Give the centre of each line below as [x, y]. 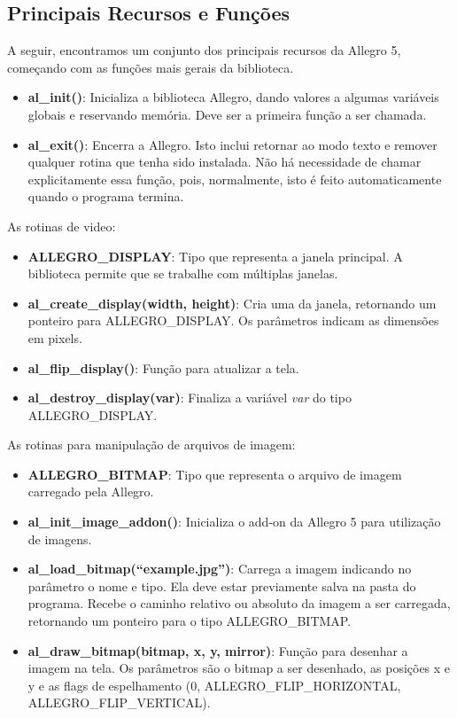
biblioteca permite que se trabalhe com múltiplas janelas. [183, 273]
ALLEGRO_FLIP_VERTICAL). [119, 702]
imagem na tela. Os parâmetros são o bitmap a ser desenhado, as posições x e [239, 668]
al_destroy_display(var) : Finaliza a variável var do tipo [190, 398]
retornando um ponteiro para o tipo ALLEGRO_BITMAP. [190, 621]
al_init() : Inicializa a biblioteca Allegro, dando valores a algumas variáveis [233, 97]
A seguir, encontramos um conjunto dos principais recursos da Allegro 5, [204, 50]
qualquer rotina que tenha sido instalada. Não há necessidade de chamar [225, 162]
